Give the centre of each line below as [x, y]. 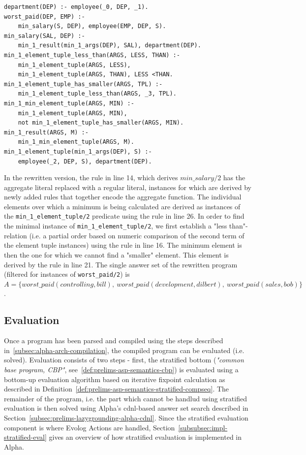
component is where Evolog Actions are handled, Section [90, 427]
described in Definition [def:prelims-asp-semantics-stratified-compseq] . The [117, 389]
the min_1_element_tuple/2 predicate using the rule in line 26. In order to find [124, 216]
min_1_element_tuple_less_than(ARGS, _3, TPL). [97, 94]
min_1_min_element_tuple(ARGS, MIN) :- [69, 103]
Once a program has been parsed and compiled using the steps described [114, 341]
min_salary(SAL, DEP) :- [45, 36]
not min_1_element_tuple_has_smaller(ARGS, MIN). [101, 123]
